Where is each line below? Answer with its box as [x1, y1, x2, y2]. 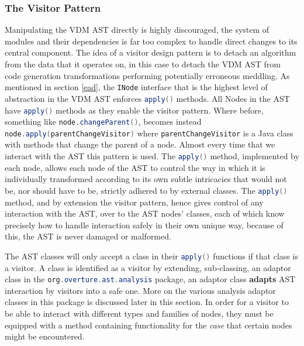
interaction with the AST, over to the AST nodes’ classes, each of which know [5, 207, 285, 220]
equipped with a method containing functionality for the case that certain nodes [5, 318, 292, 331]
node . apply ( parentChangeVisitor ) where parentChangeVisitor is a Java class [5, 126, 293, 139]
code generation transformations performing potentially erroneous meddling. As [5, 69, 290, 81]
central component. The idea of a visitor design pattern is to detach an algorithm [5, 46, 296, 59]
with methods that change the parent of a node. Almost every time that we [5, 138, 275, 150]
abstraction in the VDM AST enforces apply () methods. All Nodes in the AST [5, 92, 290, 104]
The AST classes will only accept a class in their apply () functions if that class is [5, 249, 298, 262]
